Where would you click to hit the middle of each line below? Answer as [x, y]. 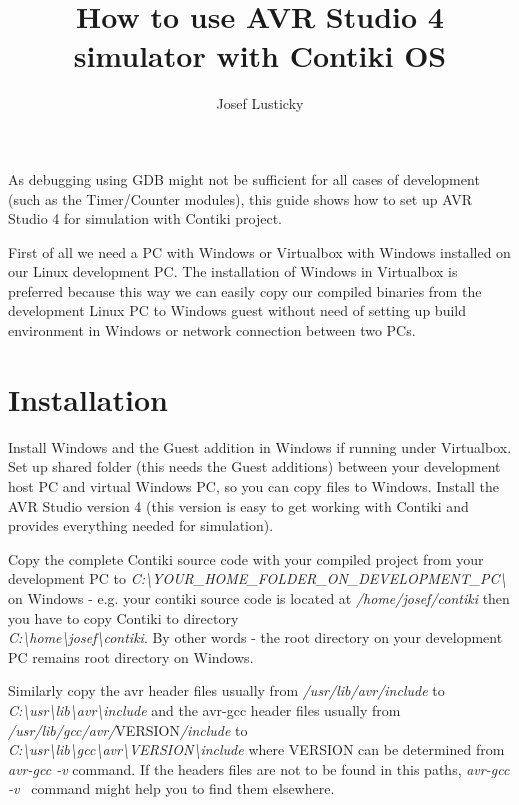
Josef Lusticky [260, 103]
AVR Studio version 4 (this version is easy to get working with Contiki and [238, 505]
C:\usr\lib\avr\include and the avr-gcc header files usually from [204, 709]
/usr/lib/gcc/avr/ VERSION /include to [128, 729]
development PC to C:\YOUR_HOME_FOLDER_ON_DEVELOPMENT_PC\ [257, 578]
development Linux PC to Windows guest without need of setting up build [237, 310]
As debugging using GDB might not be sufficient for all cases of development [244, 178]
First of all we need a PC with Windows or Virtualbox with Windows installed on [259, 251]
